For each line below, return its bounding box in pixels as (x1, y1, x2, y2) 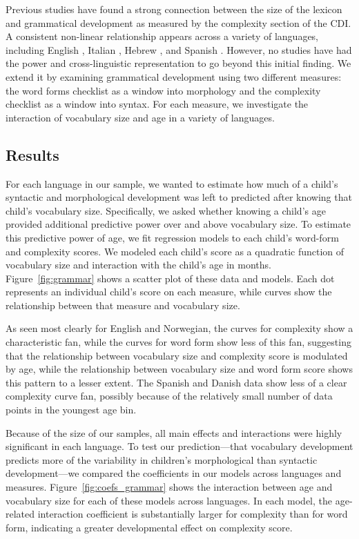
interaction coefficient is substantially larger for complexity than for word (37, 507, 348, 521)
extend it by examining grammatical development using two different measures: (6, 69, 342, 84)
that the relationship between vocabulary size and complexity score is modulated (6, 348, 348, 362)
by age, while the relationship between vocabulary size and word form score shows (6, 362, 353, 376)
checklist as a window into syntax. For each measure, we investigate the (6, 97, 309, 111)
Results (6, 144, 59, 165)
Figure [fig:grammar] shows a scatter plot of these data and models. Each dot (6, 271, 335, 285)
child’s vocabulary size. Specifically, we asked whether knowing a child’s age (6, 203, 326, 217)
